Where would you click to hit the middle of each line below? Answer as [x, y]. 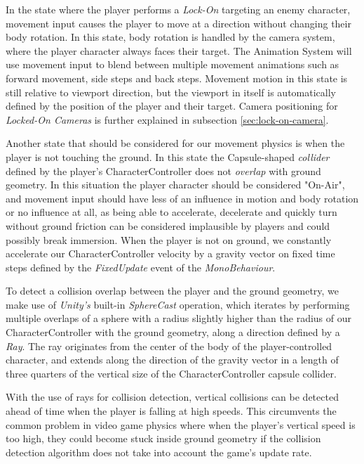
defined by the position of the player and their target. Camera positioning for [172, 106]
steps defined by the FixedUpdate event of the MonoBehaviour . [141, 267]
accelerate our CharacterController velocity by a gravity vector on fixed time [170, 253]
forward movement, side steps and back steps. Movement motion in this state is [177, 78]
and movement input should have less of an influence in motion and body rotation [182, 198]
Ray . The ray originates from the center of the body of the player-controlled [169, 346]
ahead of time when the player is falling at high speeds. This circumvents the [171, 411]
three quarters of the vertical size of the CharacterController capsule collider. [171, 373]
